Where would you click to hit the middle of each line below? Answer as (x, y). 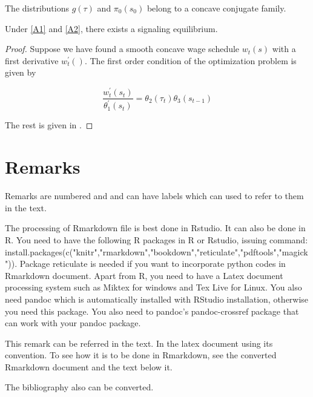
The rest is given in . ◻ (49, 125)
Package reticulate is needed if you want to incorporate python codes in (153, 264)
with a (284, 49)
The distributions (37, 8)
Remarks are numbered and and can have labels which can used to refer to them (154, 196)
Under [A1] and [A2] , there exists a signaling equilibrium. (111, 28)
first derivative (32, 60)
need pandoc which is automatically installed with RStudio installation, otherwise (157, 299)
